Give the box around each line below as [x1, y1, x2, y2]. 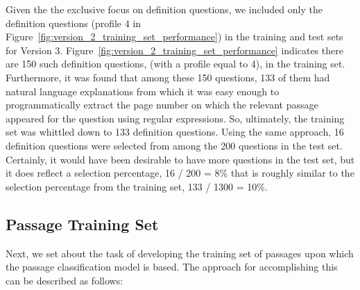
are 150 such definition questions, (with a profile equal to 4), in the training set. [6, 56, 345, 71]
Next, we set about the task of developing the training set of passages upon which [6, 245, 354, 260]
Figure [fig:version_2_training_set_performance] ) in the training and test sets [6, 29, 343, 44]
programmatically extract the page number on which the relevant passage [6, 97, 318, 112]
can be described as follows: [6, 273, 123, 287]
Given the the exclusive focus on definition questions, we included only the [6, 2, 323, 16]
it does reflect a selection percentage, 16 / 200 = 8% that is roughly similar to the [6, 166, 354, 180]
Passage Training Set [6, 213, 159, 234]
